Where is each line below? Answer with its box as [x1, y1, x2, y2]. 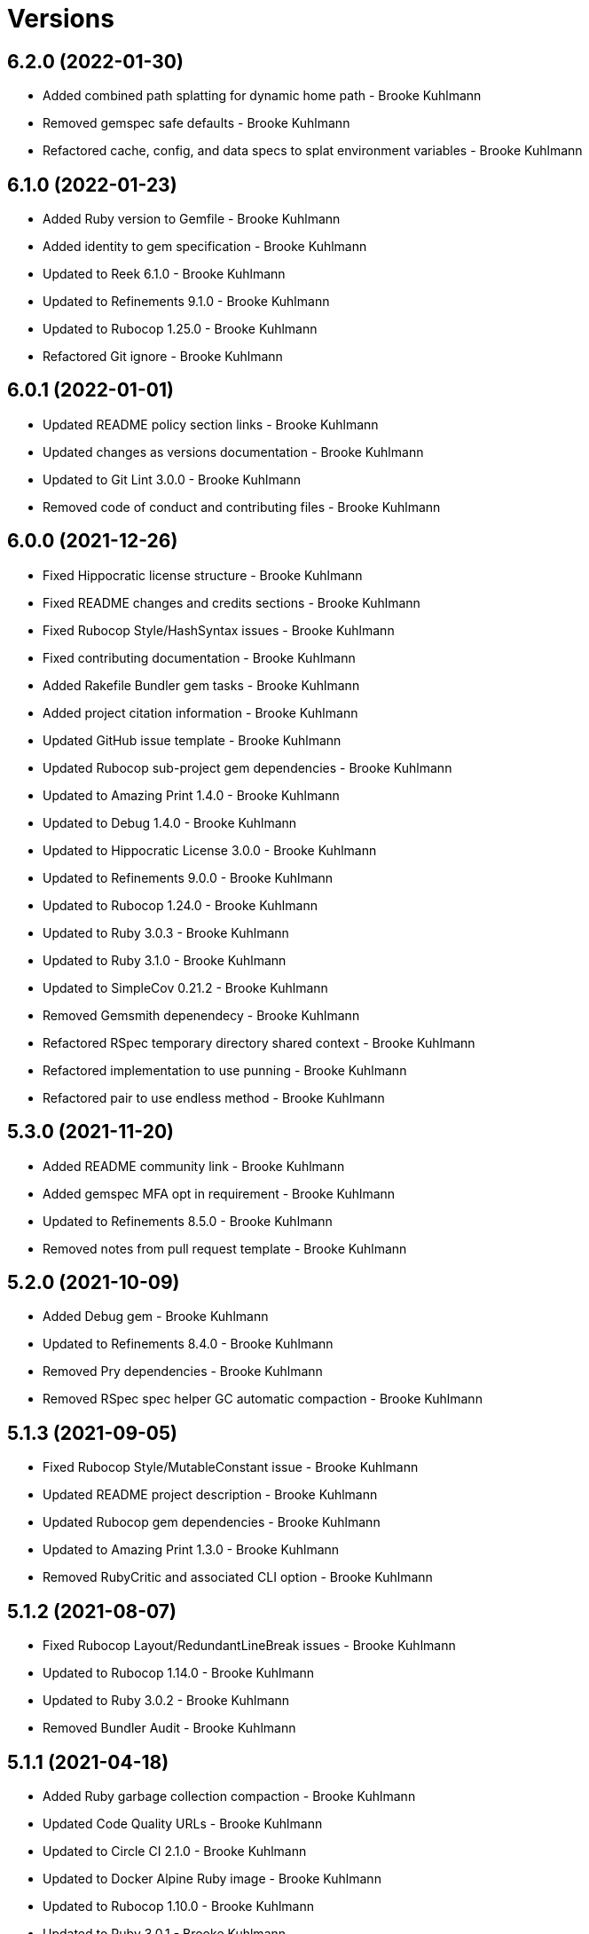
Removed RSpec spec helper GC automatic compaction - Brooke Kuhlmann [43, 1391, 483, 1407]
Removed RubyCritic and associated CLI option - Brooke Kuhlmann [43, 1569, 433, 1585]
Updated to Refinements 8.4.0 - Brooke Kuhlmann [43, 1336, 334, 1352]
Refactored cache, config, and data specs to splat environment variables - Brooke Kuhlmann [43, 143, 583, 159]
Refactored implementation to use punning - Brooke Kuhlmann [43, 1062, 407, 1078]
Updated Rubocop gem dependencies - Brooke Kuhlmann [43, 1514, 381, 1530]
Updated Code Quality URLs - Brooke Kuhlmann [43, 1815, 323, 1831]
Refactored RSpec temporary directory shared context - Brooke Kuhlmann [43, 1034, 475, 1050]
